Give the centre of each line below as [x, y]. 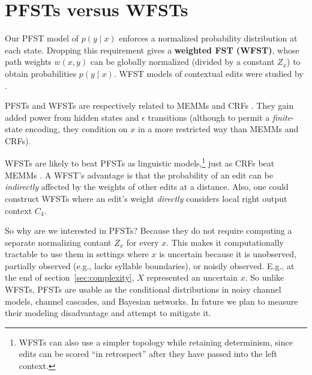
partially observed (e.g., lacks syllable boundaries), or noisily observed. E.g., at [150, 265]
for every [142, 242]
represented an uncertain [192, 277]
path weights [28, 62]
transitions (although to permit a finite [220, 117]
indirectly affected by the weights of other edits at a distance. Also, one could [147, 187]
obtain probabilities [41, 73]
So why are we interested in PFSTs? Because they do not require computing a [148, 230]
